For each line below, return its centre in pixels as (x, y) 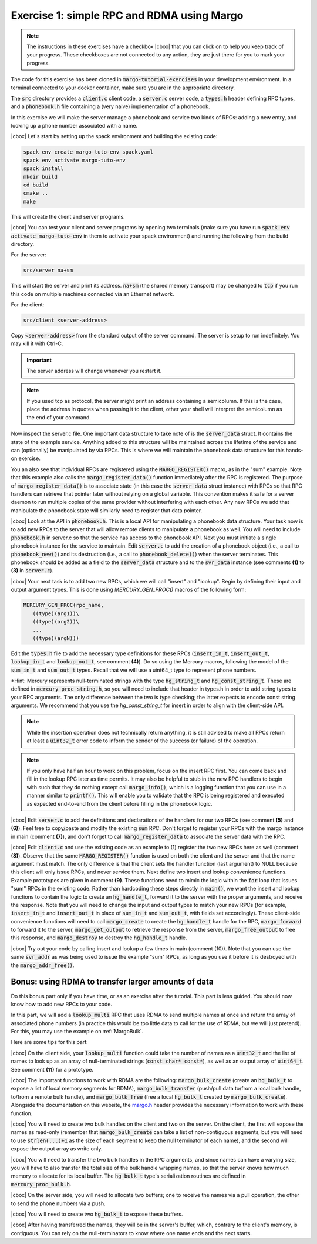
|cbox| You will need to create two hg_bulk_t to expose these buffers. (97, 1214)
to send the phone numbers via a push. (58, 1203)
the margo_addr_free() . (43, 965)
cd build (36, 185)
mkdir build (41, 177)
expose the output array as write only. (57, 1149)
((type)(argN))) (56, 638)
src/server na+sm (48, 270)
